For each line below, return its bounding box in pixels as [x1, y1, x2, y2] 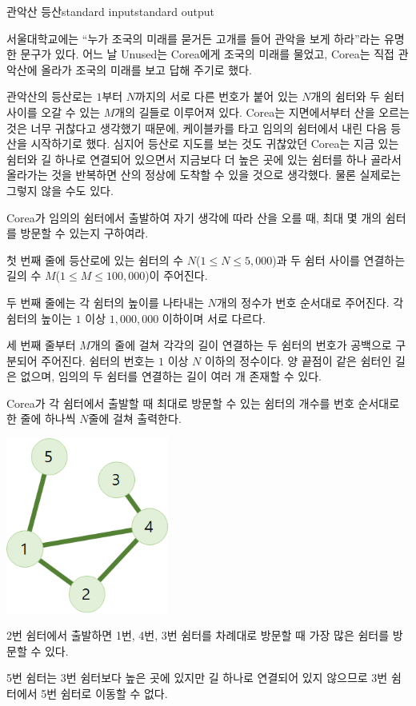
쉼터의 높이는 [6, 309, 72, 326]
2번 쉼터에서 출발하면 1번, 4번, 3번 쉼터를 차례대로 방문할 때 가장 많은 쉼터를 [6, 627, 390, 644]
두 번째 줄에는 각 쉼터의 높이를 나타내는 [6, 293, 204, 310]
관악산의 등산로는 [6, 88, 93, 105]
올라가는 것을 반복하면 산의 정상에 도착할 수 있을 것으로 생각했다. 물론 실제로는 [6, 166, 402, 183]
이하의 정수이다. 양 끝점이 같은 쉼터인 [204, 352, 392, 369]
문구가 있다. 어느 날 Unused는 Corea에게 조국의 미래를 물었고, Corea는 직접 [20, 46, 394, 62]
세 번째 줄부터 [6, 337, 76, 353]
